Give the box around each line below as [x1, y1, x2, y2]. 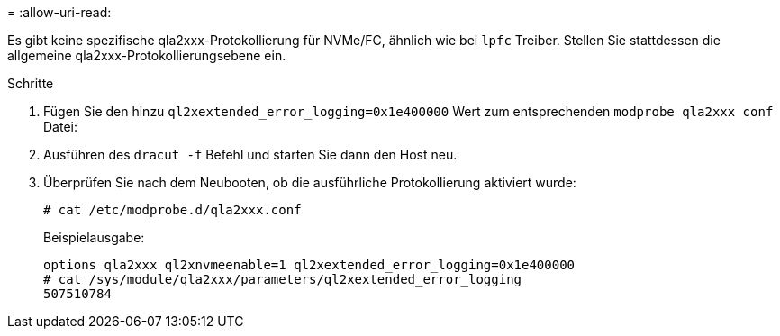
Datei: [43, 119, 77, 134]
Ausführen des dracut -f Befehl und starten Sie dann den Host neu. [43, 147, 458, 162]
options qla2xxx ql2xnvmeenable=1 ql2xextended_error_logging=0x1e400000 [43, 258, 576, 272]
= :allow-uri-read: [7, 5, 112, 20]
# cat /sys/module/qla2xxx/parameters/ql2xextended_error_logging [43, 272, 522, 286]
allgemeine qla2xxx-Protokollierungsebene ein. [7, 48, 286, 63]
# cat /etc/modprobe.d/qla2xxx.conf [43, 203, 302, 217]
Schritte [7, 76, 54, 91]
